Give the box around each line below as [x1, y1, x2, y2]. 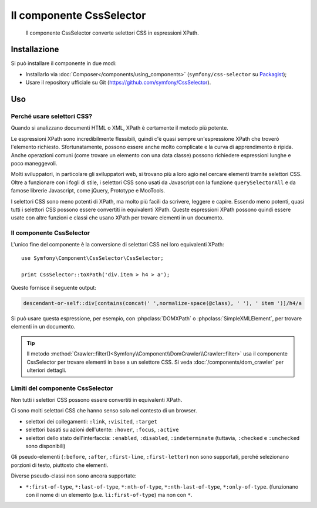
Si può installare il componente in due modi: [11, 60, 117, 67]
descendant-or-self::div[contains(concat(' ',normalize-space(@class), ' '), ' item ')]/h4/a [23, 300, 302, 306]
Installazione [11, 45, 59, 55]
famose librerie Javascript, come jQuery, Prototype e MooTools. [11, 187, 166, 194]
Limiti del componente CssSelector [11, 384, 113, 392]
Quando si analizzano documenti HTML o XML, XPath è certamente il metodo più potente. [11, 124, 228, 131]
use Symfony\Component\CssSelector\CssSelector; [21, 255, 164, 261]
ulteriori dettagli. [26, 367, 67, 374]
